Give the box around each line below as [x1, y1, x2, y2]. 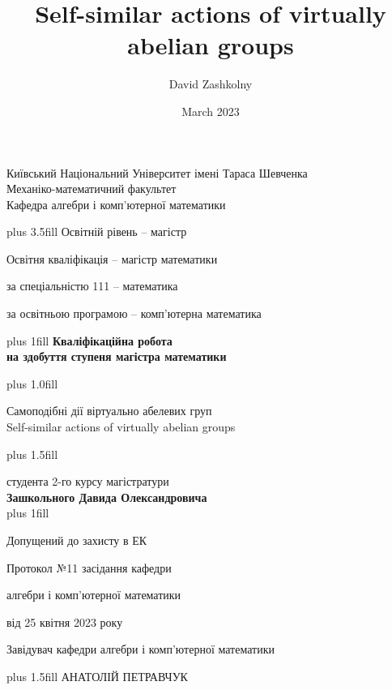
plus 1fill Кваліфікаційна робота [6, 332, 173, 349]
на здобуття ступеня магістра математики [6, 348, 227, 365]
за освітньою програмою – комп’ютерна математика [6, 305, 262, 322]
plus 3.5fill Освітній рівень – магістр [6, 223, 187, 240]
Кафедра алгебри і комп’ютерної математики [6, 195, 226, 212]
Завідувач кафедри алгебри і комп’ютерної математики [6, 641, 275, 658]
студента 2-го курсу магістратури [6, 473, 169, 490]
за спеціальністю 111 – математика [6, 277, 178, 294]
